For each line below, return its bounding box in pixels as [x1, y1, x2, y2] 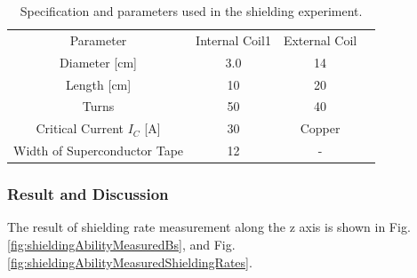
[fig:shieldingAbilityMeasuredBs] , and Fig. [7, 234, 236, 253]
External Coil [283, 30, 357, 49]
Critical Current [36, 119, 124, 138]
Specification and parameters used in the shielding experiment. [20, 2, 363, 20]
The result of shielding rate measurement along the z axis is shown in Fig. [7, 218, 411, 236]
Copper [300, 119, 341, 138]
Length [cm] [65, 75, 132, 93]
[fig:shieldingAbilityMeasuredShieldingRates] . [7, 252, 253, 271]
